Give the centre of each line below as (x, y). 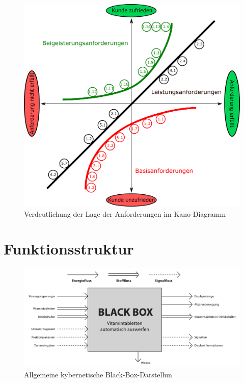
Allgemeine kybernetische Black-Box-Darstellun (98, 374)
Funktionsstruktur (69, 249)
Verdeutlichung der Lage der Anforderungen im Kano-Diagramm (125, 213)
